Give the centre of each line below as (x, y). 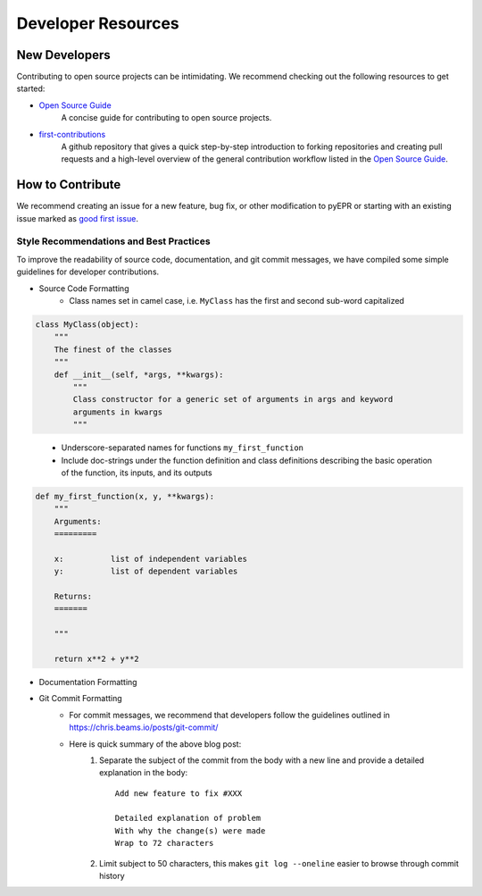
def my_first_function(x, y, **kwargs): (125, 496)
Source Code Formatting (84, 288)
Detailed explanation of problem (188, 818)
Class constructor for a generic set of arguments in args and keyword (233, 399)
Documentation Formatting (88, 682)
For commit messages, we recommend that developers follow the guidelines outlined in (229, 715)
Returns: (73, 596)
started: (31, 88)
